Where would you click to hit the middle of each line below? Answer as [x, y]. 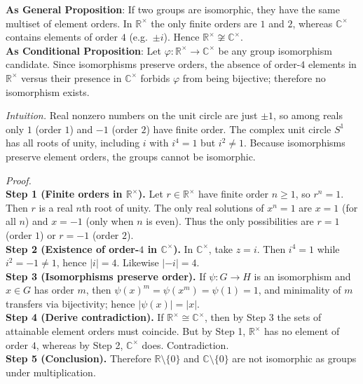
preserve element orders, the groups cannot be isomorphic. [131, 156]
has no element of [302, 331]
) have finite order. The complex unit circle [239, 129]
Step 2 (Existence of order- [73, 248]
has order [54, 290]
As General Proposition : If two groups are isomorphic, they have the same [173, 9]
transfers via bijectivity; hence [70, 303]
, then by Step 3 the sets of [263, 317]
